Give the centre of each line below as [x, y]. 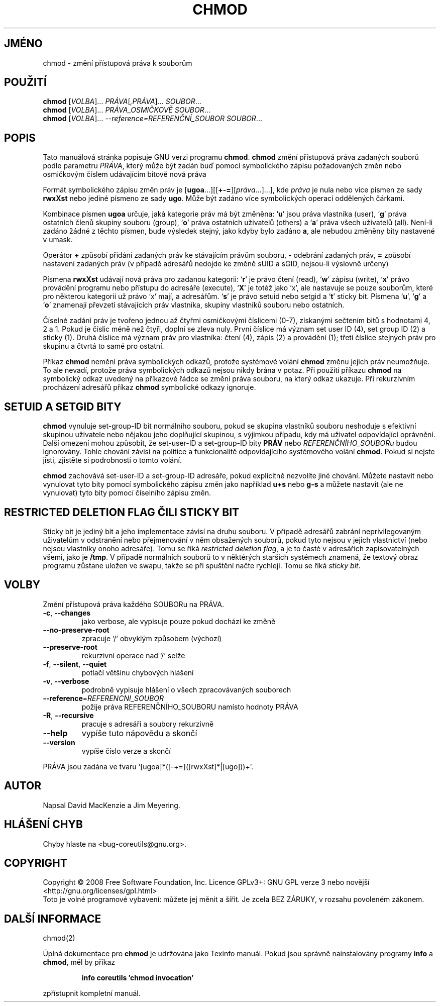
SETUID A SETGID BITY [63, 407]
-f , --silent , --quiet [75, 664]
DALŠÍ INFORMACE [53, 919]
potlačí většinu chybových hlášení [138, 672]
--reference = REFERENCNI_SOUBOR [103, 698]
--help [55, 733]
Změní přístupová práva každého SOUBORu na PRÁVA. [133, 604]
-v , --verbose [66, 681]
